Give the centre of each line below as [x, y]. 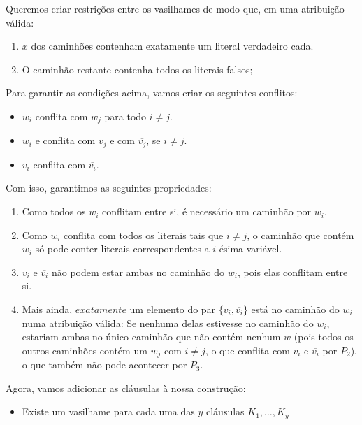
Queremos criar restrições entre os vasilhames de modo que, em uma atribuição [175, 8]
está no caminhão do [295, 309]
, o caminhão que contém [301, 235]
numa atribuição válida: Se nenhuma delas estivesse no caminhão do [168, 323]
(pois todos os [324, 337]
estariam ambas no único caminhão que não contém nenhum [151, 337]
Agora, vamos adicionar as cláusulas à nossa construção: [126, 388]
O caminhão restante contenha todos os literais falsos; [137, 69]
